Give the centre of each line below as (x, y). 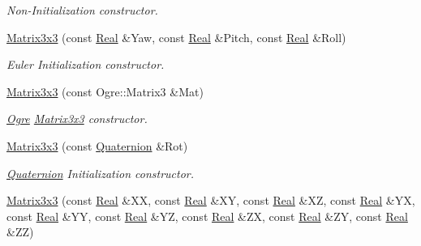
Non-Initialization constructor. (82, 10)
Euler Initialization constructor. (86, 64)
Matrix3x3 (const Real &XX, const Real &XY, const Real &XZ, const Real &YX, (211, 200)
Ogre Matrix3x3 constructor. (77, 119)
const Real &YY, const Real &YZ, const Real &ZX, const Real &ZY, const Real (207, 216)
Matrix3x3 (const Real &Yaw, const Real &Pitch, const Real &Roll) (176, 37)
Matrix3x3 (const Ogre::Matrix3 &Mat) (105, 91)
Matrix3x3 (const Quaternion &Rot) (97, 145)
